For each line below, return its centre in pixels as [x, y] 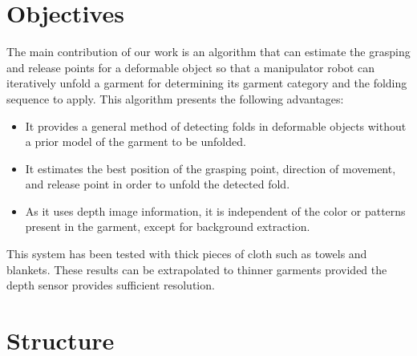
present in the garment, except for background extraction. [168, 227]
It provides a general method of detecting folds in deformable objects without [216, 125]
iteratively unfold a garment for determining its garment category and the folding [207, 83]
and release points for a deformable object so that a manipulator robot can [190, 67]
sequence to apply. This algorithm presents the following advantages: [175, 98]
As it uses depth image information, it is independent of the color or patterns [215, 210]
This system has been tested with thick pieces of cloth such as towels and [187, 254]
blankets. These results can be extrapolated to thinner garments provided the [197, 269]
